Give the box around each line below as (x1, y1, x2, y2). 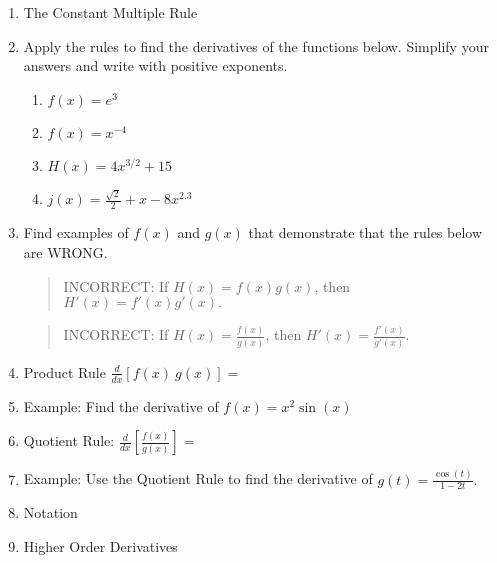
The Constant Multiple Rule (23, 2, 198, 22)
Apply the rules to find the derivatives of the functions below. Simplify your (23, 35, 489, 56)
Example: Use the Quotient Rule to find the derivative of (23, 468, 373, 489)
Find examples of (23, 222, 129, 243)
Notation (23, 502, 78, 523)
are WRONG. (23, 241, 108, 262)
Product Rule (23, 361, 106, 382)
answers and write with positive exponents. (23, 55, 288, 76)
